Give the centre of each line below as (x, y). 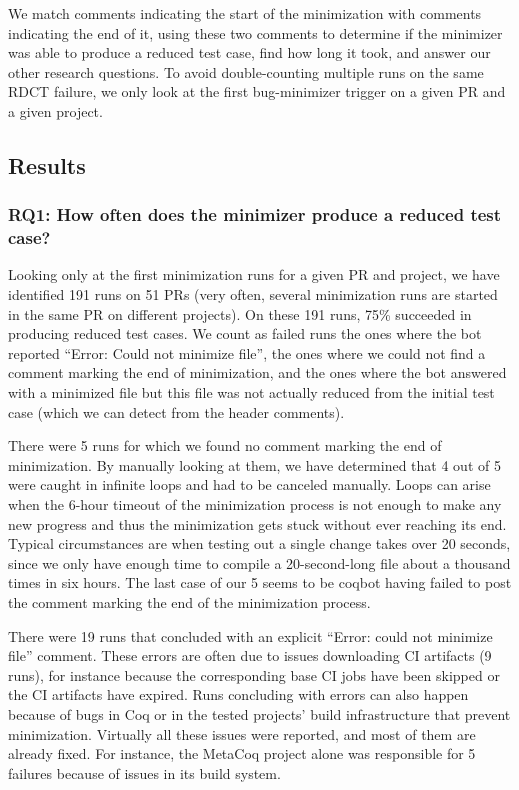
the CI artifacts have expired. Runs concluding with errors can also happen (238, 694)
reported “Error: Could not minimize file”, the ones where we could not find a (247, 352)
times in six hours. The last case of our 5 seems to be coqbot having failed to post (260, 582)
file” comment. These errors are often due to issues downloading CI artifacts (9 (250, 655)
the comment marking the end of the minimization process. (189, 601)
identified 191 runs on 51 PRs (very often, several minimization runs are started (253, 294)
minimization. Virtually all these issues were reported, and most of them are (242, 733)
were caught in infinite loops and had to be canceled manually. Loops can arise (249, 484)
